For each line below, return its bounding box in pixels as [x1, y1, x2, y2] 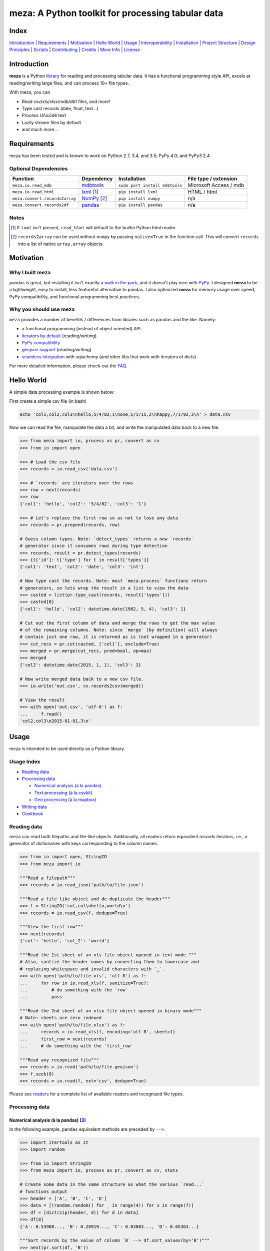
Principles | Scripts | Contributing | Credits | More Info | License [9, 47, 140, 53]
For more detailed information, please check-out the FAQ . [9, 363, 127, 369]
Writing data [21, 804, 47, 810]
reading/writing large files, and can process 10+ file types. [9, 80, 129, 86]
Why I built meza [9, 269, 51, 276]
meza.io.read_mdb [12, 183, 52, 188]
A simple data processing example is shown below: [9, 389, 115, 395]
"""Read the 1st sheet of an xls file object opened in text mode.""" [19, 952, 197, 958]
